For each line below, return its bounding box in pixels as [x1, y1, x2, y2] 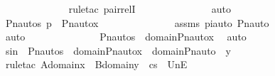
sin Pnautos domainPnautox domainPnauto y [5, 43, 231, 58]
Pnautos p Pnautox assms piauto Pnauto [5, 15, 269, 30]
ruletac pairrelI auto [68, 1, 232, 16]
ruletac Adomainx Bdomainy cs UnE [5, 57, 188, 72]
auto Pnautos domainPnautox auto [5, 29, 247, 44]
